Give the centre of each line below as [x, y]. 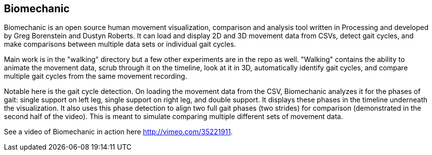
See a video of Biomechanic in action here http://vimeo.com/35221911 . [118, 132]
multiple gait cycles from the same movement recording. [96, 76]
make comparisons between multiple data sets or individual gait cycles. [120, 44]
